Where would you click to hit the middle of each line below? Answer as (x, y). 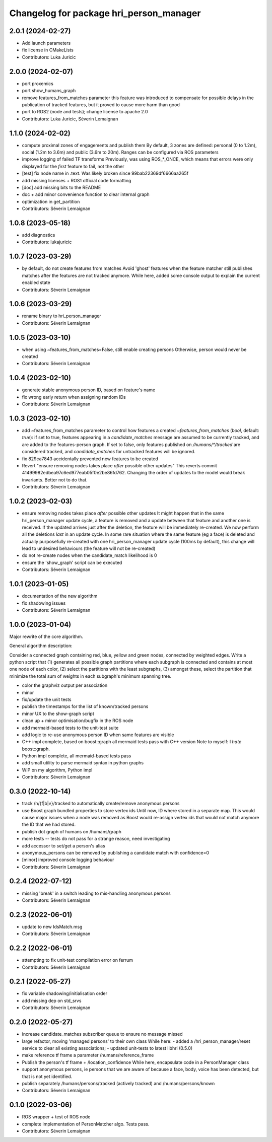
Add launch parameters (46, 43)
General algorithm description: (41, 646)
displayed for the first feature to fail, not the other (73, 166)
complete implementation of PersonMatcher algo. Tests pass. (86, 1124)
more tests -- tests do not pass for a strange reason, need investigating (96, 839)
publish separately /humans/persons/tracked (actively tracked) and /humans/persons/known (118, 1083)
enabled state (36, 282)
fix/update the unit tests (47, 699)
